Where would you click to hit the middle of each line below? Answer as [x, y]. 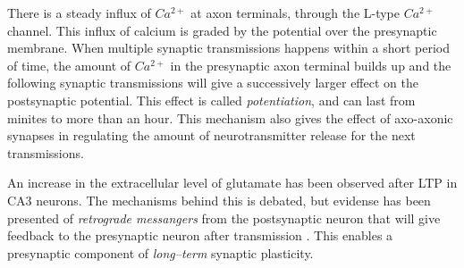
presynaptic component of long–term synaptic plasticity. [160, 252]
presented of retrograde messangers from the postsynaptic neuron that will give [224, 218]
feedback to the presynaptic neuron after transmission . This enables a [200, 235]
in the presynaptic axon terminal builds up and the [311, 65]
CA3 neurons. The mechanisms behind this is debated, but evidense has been [219, 200]
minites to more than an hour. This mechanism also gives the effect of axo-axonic [230, 117]
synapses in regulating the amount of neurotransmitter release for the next [211, 135]
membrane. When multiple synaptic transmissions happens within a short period [229, 48]
